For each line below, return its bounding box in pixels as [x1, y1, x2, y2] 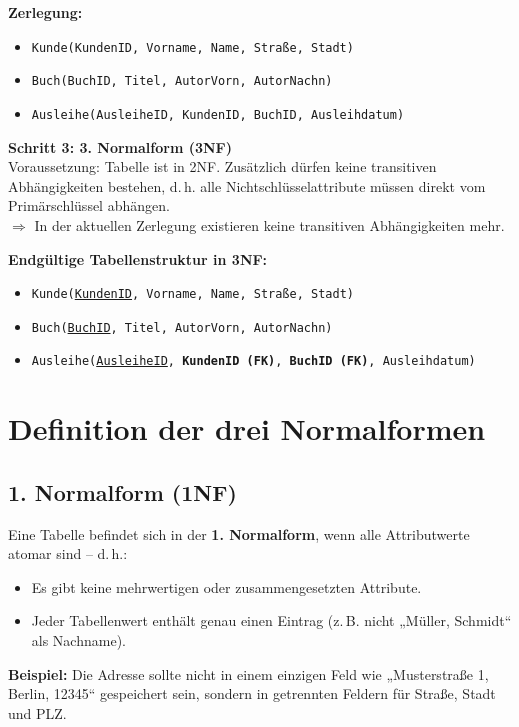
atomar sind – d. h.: [8, 543, 128, 564]
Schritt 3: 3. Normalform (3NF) [8, 136, 232, 157]
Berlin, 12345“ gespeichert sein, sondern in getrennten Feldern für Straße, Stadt [8, 683, 496, 704]
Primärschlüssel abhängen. [8, 195, 170, 216]
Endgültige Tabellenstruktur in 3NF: [8, 248, 268, 269]
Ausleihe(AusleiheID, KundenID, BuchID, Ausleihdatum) [31, 107, 405, 122]
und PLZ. [8, 702, 67, 723]
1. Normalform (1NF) [8, 476, 237, 507]
